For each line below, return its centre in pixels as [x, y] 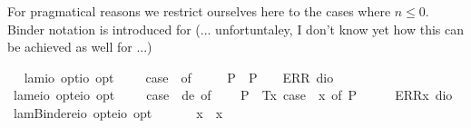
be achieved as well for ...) [80, 47]
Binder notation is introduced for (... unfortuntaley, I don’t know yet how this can [236, 29]
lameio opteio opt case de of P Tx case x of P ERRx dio [233, 95]
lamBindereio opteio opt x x [118, 112]
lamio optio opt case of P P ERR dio [179, 77]
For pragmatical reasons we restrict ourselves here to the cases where [199, 11]
